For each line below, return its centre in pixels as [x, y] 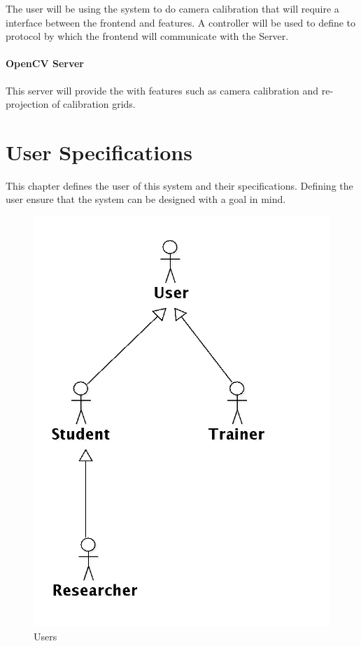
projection [27, 104]
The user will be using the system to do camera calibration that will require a [172, 8]
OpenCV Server [45, 63]
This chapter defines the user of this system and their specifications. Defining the [179, 185]
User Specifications [99, 152]
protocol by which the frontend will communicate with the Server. [147, 36]
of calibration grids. [94, 104]
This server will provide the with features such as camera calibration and [162, 90]
